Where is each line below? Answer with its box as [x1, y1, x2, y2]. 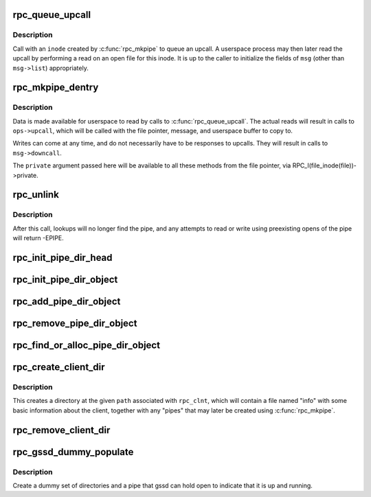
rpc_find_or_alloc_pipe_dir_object [12, 340, 161, 351]
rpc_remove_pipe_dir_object [12, 318, 137, 330]
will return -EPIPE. [12, 234, 65, 242]
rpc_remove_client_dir [12, 424, 111, 436]
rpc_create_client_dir [12, 361, 106, 373]
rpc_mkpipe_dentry [12, 82, 99, 93]
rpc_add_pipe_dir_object [12, 296, 121, 308]
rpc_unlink [12, 189, 60, 200]
